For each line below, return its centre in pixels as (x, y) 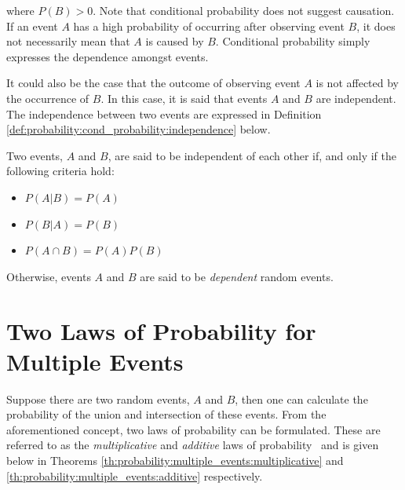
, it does (376, 26)
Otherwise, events (49, 276)
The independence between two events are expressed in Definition (164, 113)
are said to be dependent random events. (237, 276)
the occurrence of (48, 98)
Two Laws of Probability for (161, 330)
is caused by (175, 41)
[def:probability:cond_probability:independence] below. (139, 129)
